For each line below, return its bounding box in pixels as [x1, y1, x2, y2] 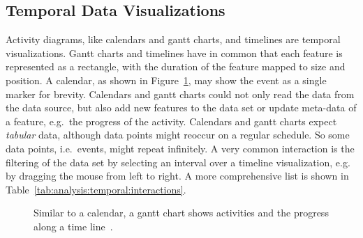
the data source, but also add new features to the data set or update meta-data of [6, 100, 357, 115]
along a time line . [34, 219, 113, 233]
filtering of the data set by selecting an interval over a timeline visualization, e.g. [6, 154, 350, 169]
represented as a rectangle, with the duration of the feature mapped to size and [6, 59, 346, 74]
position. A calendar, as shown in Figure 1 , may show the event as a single [6, 72, 327, 87]
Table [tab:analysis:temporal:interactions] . [6, 182, 186, 196]
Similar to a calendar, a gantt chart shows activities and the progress [34, 205, 329, 220]
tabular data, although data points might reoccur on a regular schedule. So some [6, 127, 350, 142]
